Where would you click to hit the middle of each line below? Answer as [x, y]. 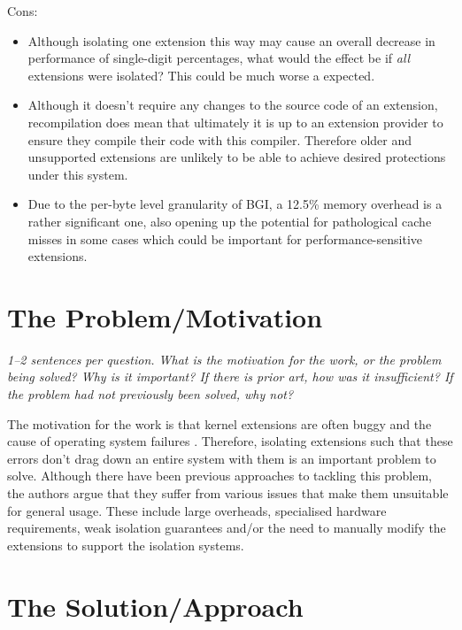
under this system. [78, 174]
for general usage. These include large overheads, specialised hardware [197, 510]
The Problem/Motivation [165, 316]
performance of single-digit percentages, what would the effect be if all [219, 58]
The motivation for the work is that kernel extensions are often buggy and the [219, 423]
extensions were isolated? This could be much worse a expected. [201, 75]
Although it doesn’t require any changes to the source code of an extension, [233, 105]
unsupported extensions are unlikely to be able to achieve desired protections [237, 157]
